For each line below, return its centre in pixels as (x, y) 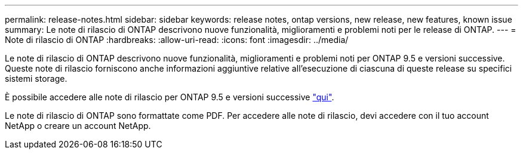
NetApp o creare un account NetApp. (78, 126)
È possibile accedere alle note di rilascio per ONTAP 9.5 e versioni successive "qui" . (170, 97)
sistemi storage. (36, 78)
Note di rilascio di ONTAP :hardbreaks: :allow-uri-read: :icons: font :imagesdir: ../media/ (177, 40)
